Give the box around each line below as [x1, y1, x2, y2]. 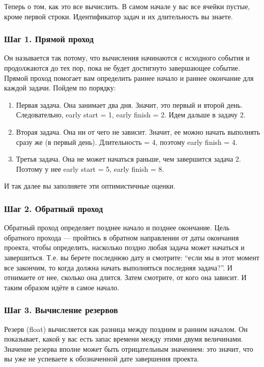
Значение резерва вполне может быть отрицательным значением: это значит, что [4, 343, 253, 354]
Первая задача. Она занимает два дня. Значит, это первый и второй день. [16, 99, 243, 110]
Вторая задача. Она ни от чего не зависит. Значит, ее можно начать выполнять [16, 126, 260, 137]
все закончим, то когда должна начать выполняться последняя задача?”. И [4, 262, 232, 272]
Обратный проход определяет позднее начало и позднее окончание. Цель [4, 222, 230, 233]
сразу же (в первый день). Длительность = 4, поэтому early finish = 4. [16, 136, 238, 147]
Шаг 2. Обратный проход [4, 202, 103, 215]
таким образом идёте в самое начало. [4, 282, 120, 292]
